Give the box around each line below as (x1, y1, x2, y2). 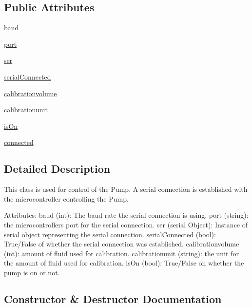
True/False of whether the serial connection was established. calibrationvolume (4, 239, 239, 249)
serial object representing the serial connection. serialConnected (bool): (4, 229, 216, 239)
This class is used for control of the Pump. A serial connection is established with (4, 184, 248, 194)
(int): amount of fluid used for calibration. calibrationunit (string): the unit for (4, 248, 239, 258)
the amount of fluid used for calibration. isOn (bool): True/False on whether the (4, 258, 244, 268)
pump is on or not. (4, 267, 60, 277)
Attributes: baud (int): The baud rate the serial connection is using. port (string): (4, 210, 249, 220)
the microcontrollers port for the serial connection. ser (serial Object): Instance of (4, 219, 248, 229)
